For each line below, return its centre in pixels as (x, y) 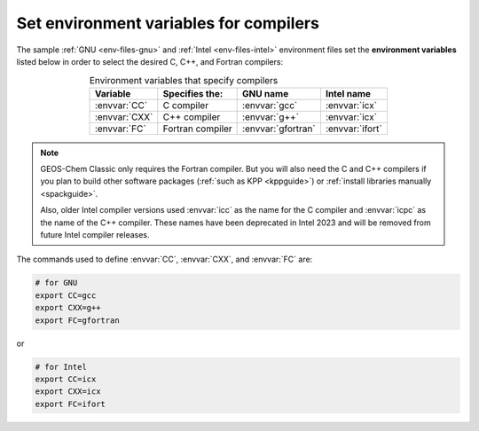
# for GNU (56, 283)
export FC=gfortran (77, 320)
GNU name (266, 93)
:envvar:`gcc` (270, 105)
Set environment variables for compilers (168, 23)
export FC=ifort (71, 404)
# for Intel (61, 367)
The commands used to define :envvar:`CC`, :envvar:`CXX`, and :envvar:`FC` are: (165, 259)
